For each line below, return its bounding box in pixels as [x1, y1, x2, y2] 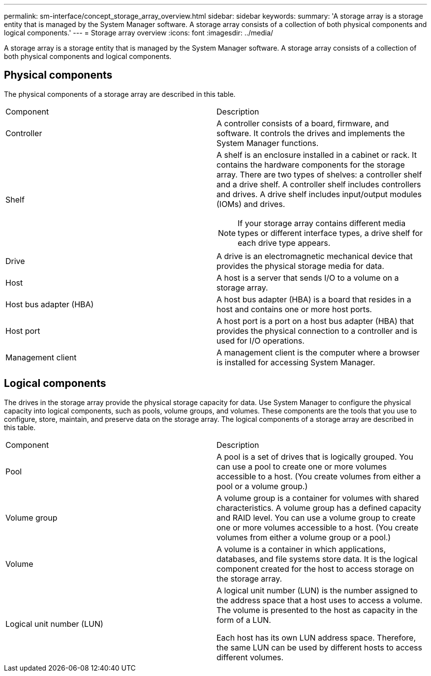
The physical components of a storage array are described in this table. [4, 89, 236, 98]
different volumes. [216, 652, 284, 662]
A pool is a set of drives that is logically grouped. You [216, 451, 413, 462]
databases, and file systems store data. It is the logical [216, 554, 418, 564]
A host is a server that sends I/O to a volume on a [216, 272, 399, 283]
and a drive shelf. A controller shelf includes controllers [216, 179, 421, 189]
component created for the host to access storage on [216, 563, 414, 574]
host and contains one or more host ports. [216, 304, 372, 314]
